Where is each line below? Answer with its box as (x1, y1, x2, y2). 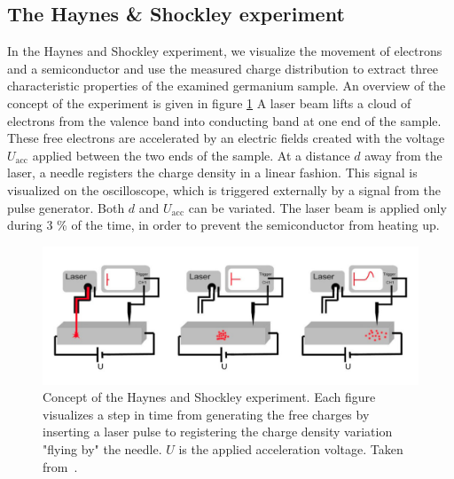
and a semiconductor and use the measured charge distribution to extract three (7, 59, 438, 77)
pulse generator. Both (7, 198, 125, 216)
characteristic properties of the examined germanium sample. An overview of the (7, 76, 446, 95)
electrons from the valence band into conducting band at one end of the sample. (7, 111, 442, 130)
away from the (364, 145, 442, 164)
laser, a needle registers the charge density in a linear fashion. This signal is (7, 163, 418, 182)
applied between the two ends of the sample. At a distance (32, 145, 350, 164)
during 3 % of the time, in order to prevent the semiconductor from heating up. (7, 216, 440, 234)
